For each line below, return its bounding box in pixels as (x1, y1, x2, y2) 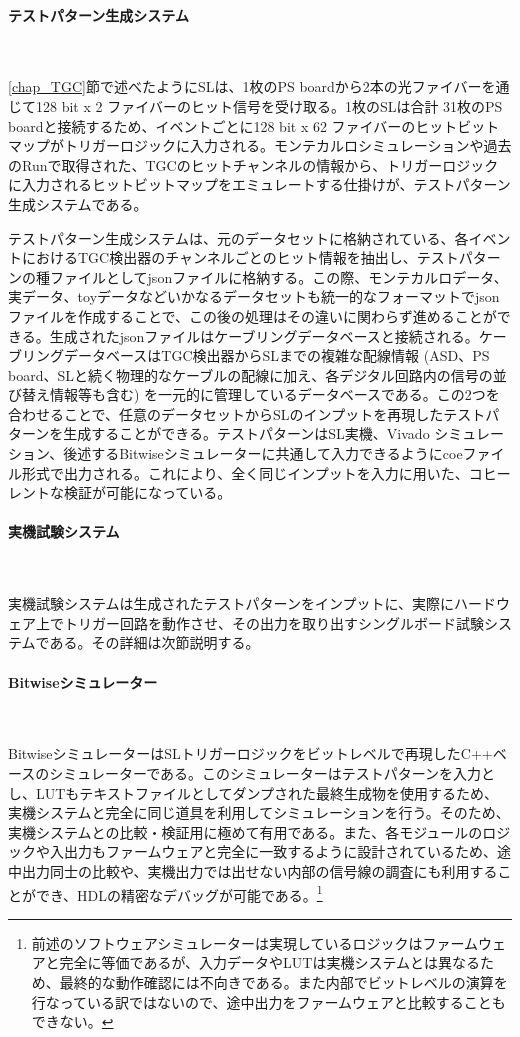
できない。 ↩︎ (31, 1011, 114, 1032)
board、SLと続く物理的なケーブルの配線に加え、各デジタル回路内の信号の (8, 364, 493, 385)
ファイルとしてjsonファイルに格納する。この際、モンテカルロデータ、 (49, 266, 508, 287)
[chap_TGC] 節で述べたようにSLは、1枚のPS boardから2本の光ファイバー (8, 76, 482, 97)
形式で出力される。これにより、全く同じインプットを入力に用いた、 (21, 462, 469, 483)
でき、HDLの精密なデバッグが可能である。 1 (35, 881, 323, 905)
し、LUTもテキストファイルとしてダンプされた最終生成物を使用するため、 (8, 782, 499, 803)
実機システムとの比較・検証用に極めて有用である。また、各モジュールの (8, 821, 483, 842)
